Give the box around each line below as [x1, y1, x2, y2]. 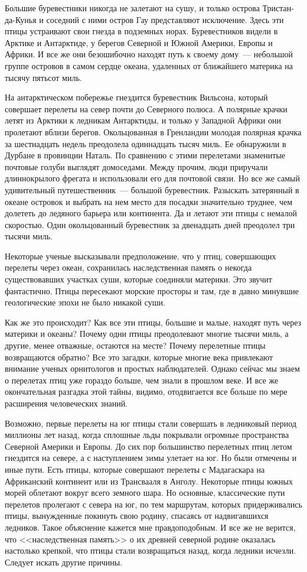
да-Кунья [5, 13, 37, 25]
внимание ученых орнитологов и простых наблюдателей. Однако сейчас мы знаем [5, 362, 300, 375]
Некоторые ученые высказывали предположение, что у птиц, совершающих [5, 249, 276, 262]
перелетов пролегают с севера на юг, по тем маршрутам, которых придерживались [5, 498, 302, 510]
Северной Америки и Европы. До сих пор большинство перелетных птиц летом [5, 440, 292, 452]
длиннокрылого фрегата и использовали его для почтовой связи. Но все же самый [5, 172, 300, 184]
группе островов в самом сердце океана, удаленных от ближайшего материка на [5, 59, 293, 71]
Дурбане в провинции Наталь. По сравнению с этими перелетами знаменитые [5, 149, 286, 161]
